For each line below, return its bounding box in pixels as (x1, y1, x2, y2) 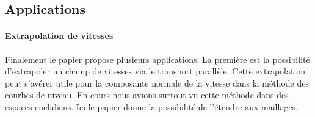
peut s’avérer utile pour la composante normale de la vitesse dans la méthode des (5, 76, 309, 89)
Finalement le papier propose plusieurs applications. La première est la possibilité (5, 52, 310, 65)
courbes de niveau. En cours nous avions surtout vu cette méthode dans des (5, 88, 289, 101)
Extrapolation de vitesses (5, 29, 114, 42)
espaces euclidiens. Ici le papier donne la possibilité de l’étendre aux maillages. (5, 100, 299, 113)
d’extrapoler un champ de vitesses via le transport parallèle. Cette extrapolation (5, 65, 306, 77)
